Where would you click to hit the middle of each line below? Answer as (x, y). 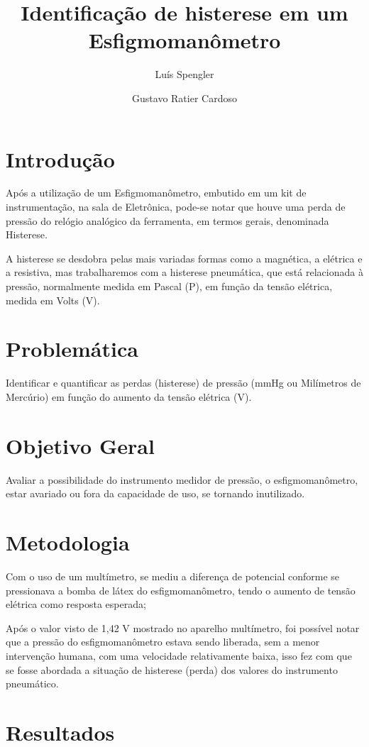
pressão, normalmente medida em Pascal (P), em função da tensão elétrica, (169, 286)
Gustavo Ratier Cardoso (184, 98)
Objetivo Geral (80, 445)
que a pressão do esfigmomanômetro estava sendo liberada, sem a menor (163, 642)
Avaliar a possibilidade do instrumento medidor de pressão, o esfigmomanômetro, (182, 479)
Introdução (60, 159)
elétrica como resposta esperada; (76, 604)
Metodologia (68, 542)
